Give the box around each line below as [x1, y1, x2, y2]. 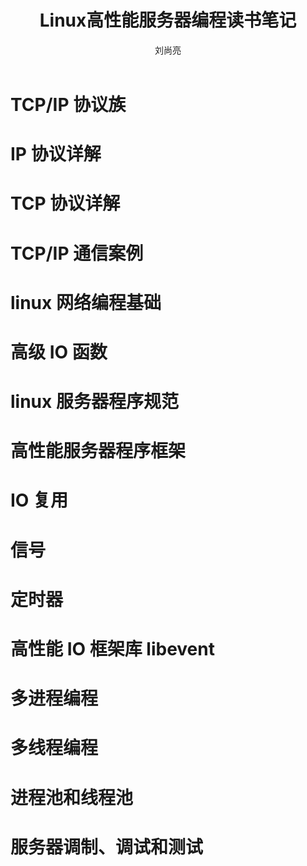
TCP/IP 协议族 [10, 93, 127, 116]
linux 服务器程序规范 [10, 391, 179, 413]
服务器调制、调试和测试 [10, 836, 204, 858]
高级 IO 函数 [10, 341, 108, 363]
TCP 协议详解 [10, 192, 121, 215]
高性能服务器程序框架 [10, 440, 187, 463]
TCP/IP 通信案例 [10, 242, 144, 265]
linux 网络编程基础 [10, 291, 162, 314]
